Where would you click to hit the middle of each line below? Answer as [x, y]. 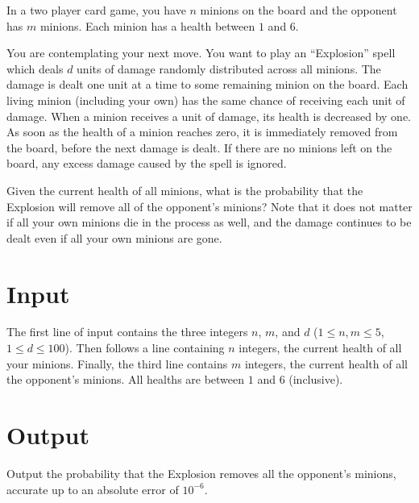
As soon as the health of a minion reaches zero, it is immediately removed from [202, 132]
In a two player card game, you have [96, 10]
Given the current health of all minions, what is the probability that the [185, 190]
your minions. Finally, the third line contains [117, 363]
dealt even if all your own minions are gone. [114, 237]
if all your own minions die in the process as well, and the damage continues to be [209, 222]
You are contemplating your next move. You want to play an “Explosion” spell [201, 53]
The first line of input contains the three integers [127, 332]
